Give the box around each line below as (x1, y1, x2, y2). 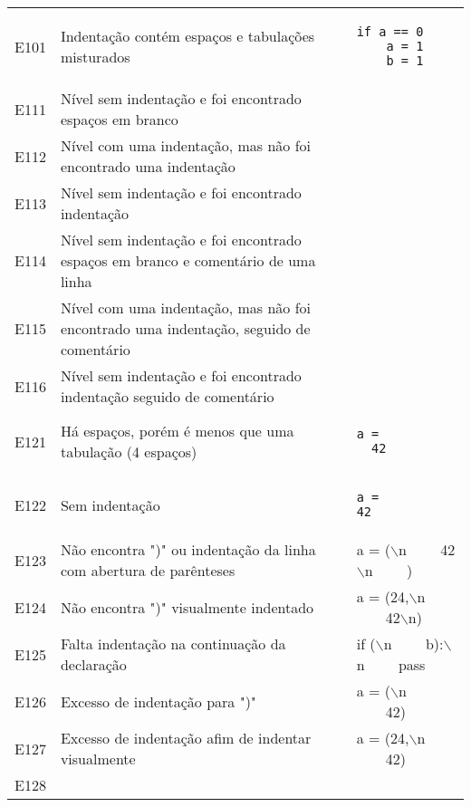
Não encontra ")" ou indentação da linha (60, 539, 316, 560)
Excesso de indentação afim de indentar (60, 727, 312, 748)
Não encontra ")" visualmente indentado (60, 596, 314, 618)
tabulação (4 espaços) (60, 441, 197, 462)
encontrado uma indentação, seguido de (60, 318, 311, 339)
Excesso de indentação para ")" (60, 690, 256, 712)
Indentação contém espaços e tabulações (60, 25, 315, 46)
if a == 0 (356, 24, 424, 39)
